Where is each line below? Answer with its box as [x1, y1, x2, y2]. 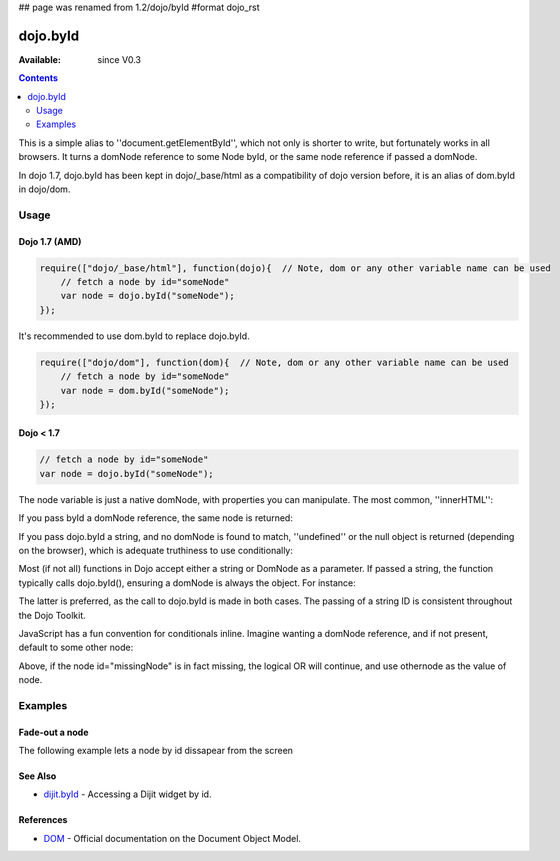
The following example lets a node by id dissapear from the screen [18, 745, 294, 757]
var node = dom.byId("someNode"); [60, 385, 230, 396]
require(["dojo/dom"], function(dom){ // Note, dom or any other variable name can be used [39, 356, 509, 368]
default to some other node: [18, 641, 134, 654]
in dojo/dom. [18, 183, 71, 195]
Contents [18, 72, 59, 84]
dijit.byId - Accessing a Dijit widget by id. [43, 788, 212, 800]
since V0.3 [97, 53, 142, 65]
